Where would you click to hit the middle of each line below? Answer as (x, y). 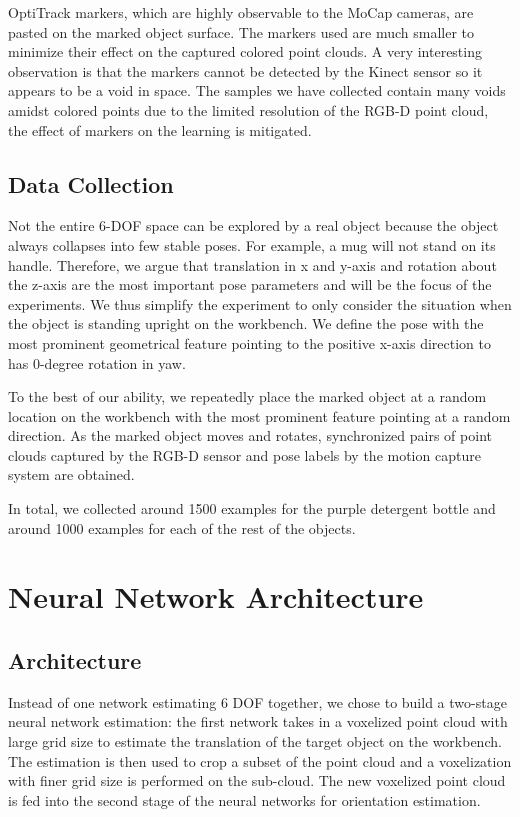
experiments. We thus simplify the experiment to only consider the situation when (260, 303)
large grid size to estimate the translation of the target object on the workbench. (255, 741)
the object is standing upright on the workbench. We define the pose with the (246, 323)
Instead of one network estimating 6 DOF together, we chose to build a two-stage (257, 701)
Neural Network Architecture (216, 596)
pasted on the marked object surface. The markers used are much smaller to (241, 31)
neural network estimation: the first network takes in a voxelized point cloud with (258, 721)
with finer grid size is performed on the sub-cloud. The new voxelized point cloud (257, 780)
